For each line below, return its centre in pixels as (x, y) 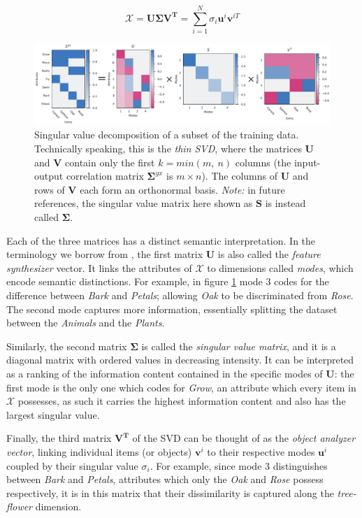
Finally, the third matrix (59, 438)
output (49, 176)
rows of (50, 189)
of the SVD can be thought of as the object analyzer (244, 438)
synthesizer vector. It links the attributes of (99, 267)
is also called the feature (269, 254)
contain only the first (110, 162)
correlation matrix (105, 176)
